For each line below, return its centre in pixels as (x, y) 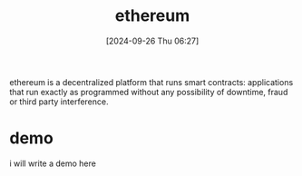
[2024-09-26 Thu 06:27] (152, 41)
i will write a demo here (53, 163)
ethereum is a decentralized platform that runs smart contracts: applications (151, 82)
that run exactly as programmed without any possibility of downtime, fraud (149, 92)
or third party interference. (59, 102)
